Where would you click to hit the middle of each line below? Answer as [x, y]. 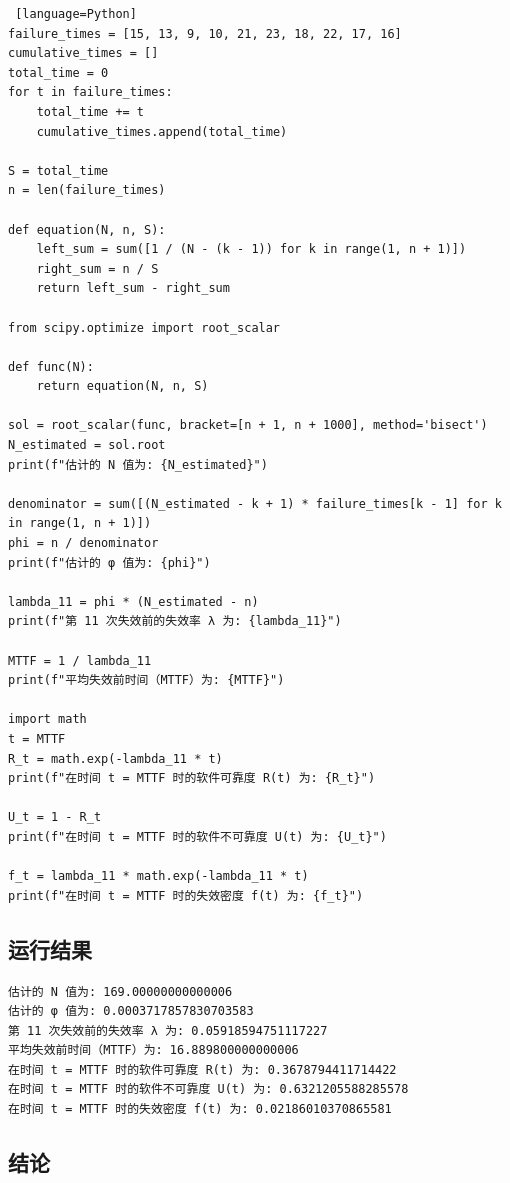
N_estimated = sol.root [87, 445]
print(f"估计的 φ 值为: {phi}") [109, 562]
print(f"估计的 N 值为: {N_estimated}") [138, 464]
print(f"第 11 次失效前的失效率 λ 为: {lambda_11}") [175, 621]
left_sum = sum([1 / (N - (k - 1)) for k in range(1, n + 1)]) [251, 249]
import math [47, 719]
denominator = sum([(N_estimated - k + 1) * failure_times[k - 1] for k [255, 503]
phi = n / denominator [83, 543]
